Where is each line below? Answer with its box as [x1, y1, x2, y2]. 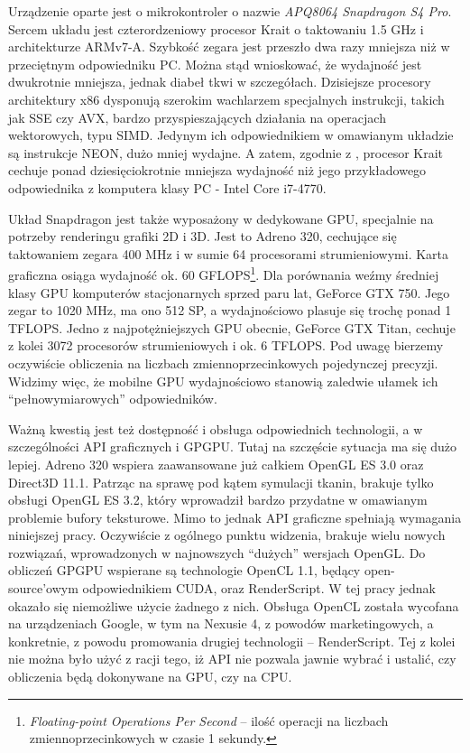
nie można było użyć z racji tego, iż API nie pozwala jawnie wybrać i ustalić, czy [8, 649, 456, 668]
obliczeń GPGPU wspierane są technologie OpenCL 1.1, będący [8, 561, 361, 580]
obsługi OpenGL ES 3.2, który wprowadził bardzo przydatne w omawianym [8, 490, 428, 509]
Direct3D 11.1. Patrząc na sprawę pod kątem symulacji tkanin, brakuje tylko [8, 472, 434, 491]
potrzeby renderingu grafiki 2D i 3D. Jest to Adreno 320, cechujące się [8, 227, 397, 246]
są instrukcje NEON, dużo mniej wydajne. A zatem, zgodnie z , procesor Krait [8, 143, 444, 162]
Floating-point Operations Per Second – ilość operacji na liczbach [29, 711, 389, 730]
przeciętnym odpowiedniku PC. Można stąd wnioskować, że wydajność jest [8, 54, 422, 73]
